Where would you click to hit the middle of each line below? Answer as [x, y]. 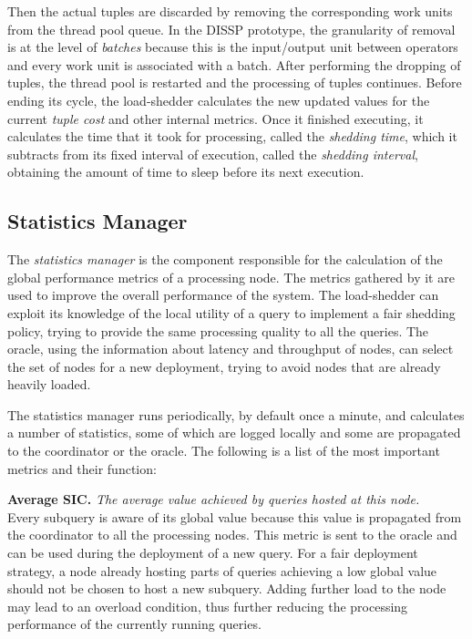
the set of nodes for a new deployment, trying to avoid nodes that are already [224, 366]
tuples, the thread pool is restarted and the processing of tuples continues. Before [235, 82]
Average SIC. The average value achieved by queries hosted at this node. [214, 499]
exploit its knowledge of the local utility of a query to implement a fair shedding [231, 312]
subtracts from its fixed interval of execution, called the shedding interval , [213, 154]
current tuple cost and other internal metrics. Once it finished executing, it [215, 118]
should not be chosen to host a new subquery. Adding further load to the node [227, 588]
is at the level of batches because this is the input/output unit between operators [233, 47]
